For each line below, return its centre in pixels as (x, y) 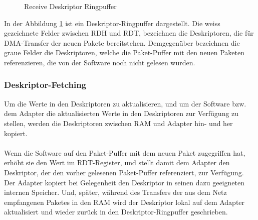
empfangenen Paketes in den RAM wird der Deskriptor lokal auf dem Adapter (124, 202)
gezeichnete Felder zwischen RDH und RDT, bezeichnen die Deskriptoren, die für (129, 33)
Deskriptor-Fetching (45, 85)
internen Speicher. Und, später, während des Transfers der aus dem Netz (115, 192)
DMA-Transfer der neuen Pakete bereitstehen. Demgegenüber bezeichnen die (122, 42)
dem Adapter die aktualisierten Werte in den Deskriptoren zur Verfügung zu (121, 113)
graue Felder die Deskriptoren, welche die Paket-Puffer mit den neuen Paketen (124, 52)
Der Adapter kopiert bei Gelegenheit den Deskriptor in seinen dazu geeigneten (124, 182)
